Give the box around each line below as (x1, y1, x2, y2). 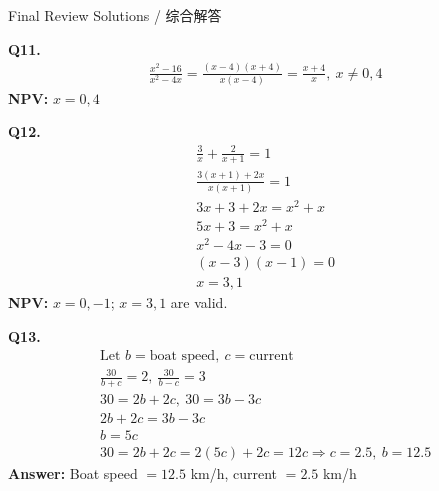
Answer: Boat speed (8, 463, 138, 484)
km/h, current (190, 463, 278, 484)
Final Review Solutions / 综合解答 (8, 5, 222, 25)
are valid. (170, 292, 228, 313)
